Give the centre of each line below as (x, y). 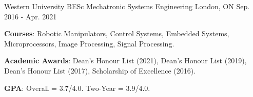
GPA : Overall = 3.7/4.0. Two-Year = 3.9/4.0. (77, 88)
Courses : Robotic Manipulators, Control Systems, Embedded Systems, (117, 33)
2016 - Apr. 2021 (31, 16)
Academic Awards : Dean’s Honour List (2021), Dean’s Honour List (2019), (125, 60)
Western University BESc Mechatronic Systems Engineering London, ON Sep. (127, 6)
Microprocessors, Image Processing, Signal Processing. (89, 43)
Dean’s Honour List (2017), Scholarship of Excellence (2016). (100, 70)
